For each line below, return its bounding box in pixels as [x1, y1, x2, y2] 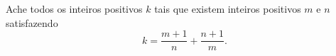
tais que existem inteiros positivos [154, 1, 301, 16]
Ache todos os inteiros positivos [6, 1, 143, 16]
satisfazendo [6, 15, 58, 30]
